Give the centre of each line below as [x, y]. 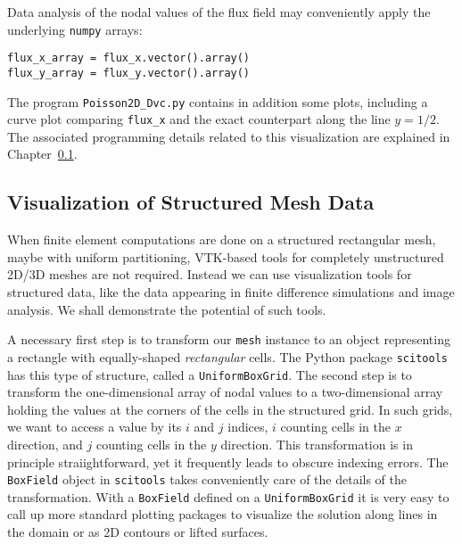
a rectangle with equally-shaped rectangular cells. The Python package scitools [227, 356]
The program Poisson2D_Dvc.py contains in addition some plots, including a [218, 101]
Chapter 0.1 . [42, 154]
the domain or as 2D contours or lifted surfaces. [138, 532]
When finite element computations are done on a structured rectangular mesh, [222, 239]
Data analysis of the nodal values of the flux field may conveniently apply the [219, 12]
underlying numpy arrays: [75, 29]
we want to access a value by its [95, 427]
